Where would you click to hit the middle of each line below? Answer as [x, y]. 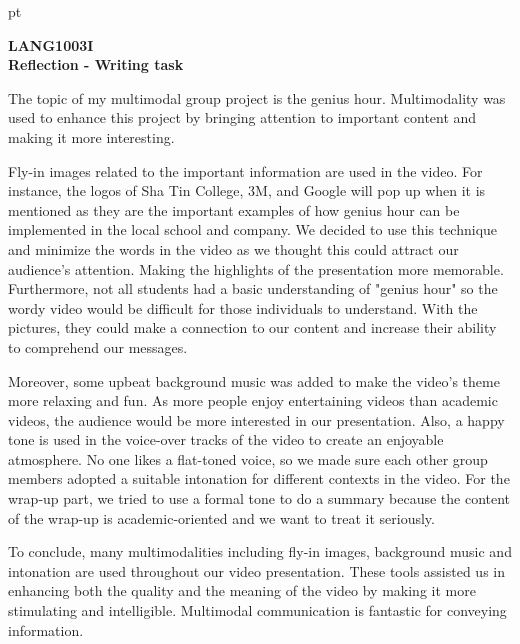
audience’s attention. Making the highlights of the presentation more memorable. [256, 268]
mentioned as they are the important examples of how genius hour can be [234, 209]
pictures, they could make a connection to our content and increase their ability [252, 327]
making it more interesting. [91, 136]
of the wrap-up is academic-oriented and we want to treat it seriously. [221, 517]
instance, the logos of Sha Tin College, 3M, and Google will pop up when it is [247, 190]
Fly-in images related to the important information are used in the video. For [245, 170]
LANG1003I [51, 44]
